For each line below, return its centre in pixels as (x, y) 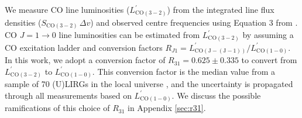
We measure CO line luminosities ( (67, 9)
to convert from (269, 60)
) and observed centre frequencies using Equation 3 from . (194, 22)
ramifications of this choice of (57, 108)
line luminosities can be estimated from (129, 35)
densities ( (23, 22)
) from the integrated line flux (221, 9)
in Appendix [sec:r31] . (167, 108)
